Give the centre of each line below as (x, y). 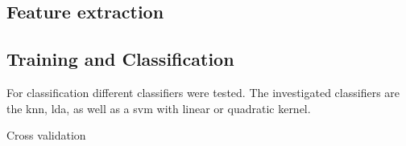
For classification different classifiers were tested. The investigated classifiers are (203, 92)
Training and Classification (120, 59)
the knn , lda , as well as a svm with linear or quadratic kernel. (159, 108)
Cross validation (46, 135)
